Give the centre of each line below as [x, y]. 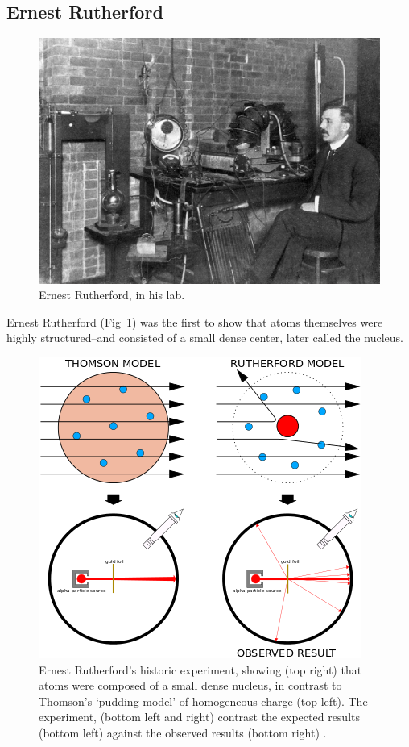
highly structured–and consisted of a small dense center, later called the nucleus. [205, 338]
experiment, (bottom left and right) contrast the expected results [199, 717]
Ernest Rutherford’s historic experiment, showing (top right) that [200, 669]
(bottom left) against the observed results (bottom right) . [183, 732]
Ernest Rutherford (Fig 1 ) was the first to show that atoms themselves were [195, 321]
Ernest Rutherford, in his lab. [112, 295]
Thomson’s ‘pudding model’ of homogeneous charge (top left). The [203, 701]
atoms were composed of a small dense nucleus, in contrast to [190, 685]
